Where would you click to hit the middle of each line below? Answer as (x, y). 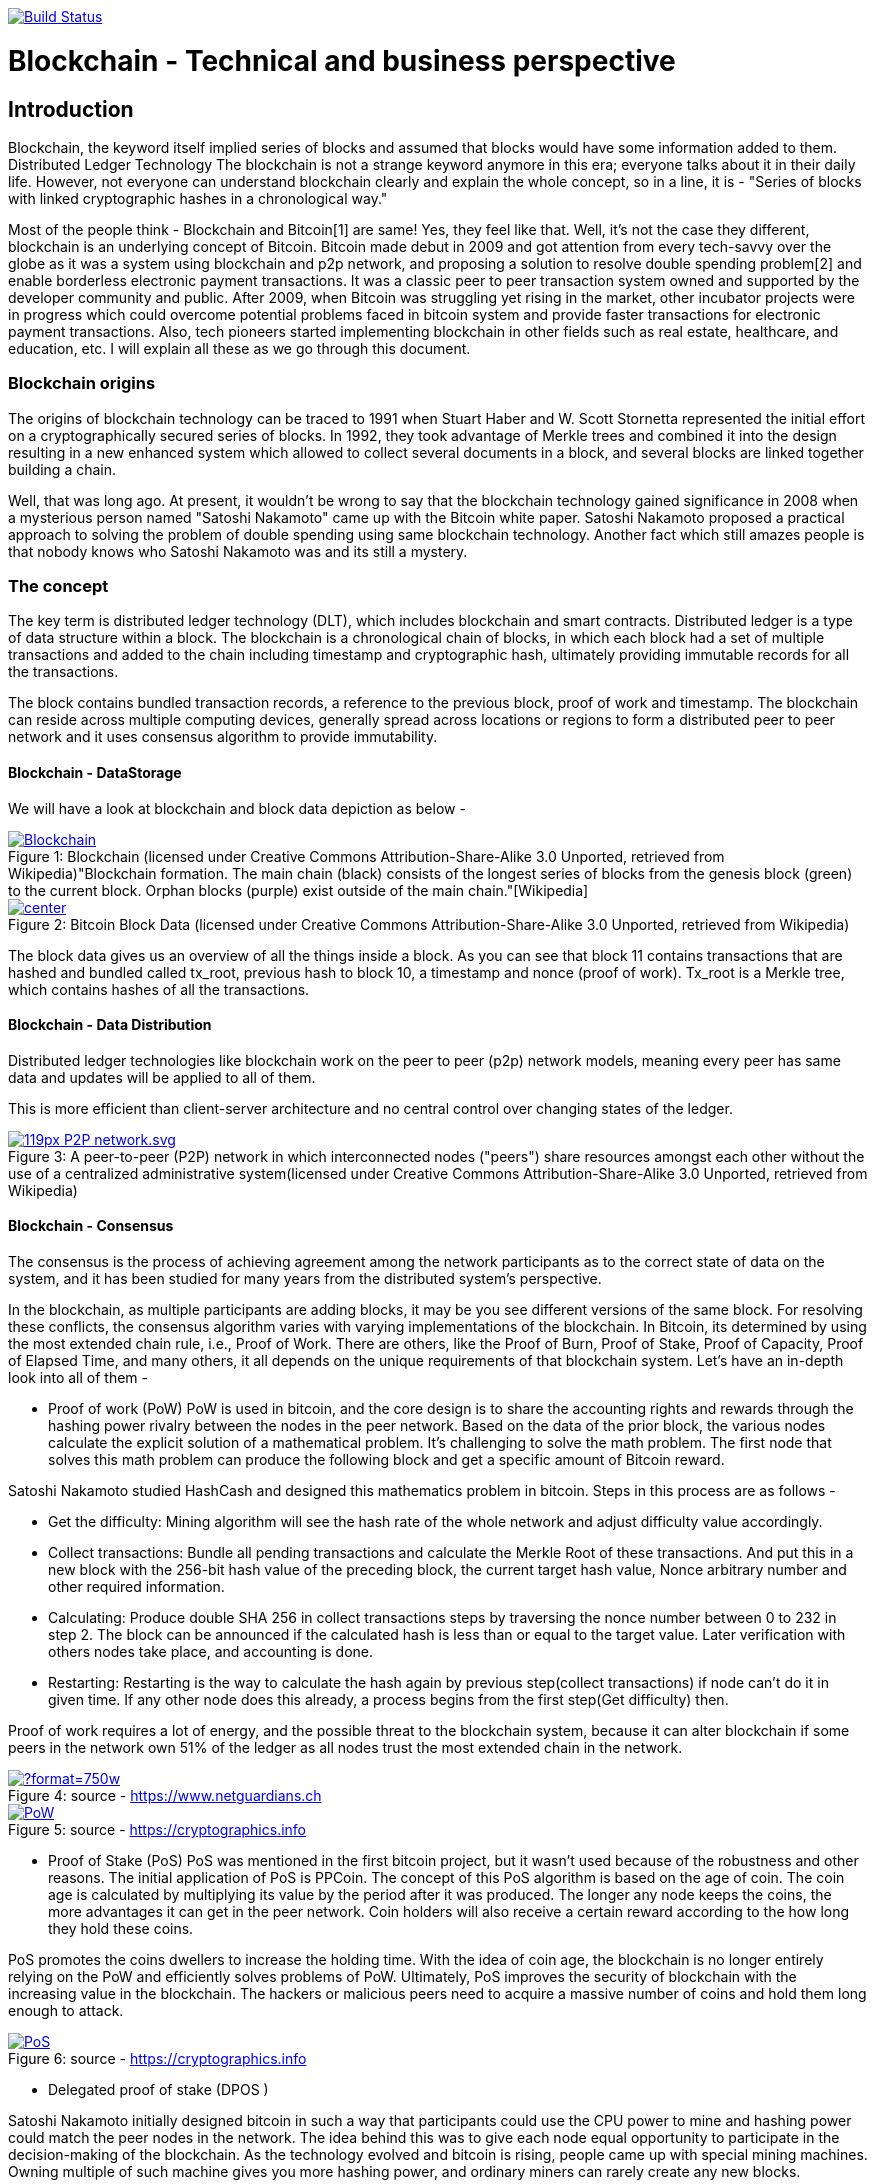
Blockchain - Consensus (91, 1226)
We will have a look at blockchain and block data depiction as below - (237, 808)
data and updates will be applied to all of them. (162, 1077)
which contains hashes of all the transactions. (159, 989)
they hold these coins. (121, 1929)
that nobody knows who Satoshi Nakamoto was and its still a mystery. (238, 551)
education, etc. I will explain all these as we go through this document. (239, 348)
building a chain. (62, 469)
